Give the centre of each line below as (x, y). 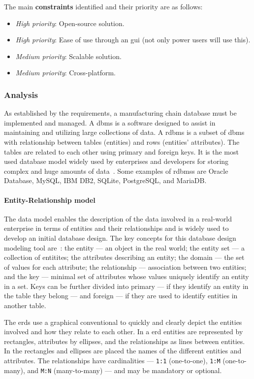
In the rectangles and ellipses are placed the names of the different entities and (123, 351)
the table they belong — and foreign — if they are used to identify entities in (121, 296)
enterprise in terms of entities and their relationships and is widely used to (116, 228)
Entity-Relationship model (50, 200)
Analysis (21, 94)
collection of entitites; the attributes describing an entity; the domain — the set (124, 257)
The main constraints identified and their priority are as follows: (103, 6)
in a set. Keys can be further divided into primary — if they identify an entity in (126, 286)
